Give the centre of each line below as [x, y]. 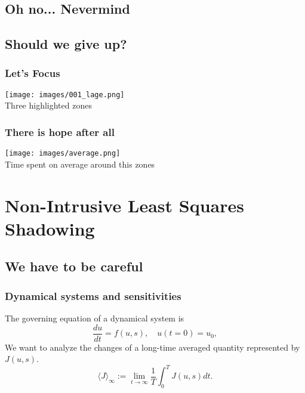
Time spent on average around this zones [80, 164]
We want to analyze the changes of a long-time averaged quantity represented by [152, 347]
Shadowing [50, 228]
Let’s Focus [33, 73]
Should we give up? [66, 44]
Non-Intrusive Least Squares [124, 205]
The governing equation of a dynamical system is [95, 318]
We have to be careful [74, 266]
